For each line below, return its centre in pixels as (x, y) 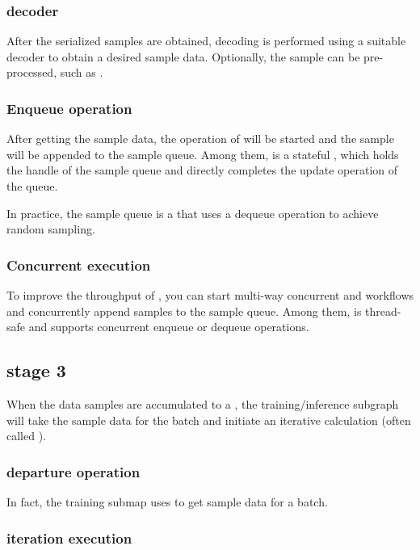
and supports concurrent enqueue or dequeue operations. (169, 327)
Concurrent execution (79, 265)
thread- (383, 311)
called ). (26, 436)
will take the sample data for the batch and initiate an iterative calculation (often (209, 420)
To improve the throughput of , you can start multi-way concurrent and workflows (210, 295)
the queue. (32, 186)
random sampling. (51, 229)
